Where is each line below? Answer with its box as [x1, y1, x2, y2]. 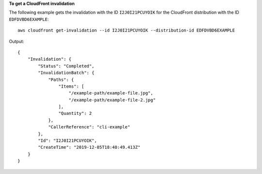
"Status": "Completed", [38, 63, 95, 69]
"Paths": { [48, 77, 74, 82]
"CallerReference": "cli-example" [48, 124, 131, 130]
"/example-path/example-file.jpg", [68, 90, 153, 96]
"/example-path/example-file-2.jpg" [68, 97, 156, 103]
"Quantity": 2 [58, 111, 92, 116]
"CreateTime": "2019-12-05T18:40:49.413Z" [38, 144, 141, 150]
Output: [9, 38, 24, 44]
